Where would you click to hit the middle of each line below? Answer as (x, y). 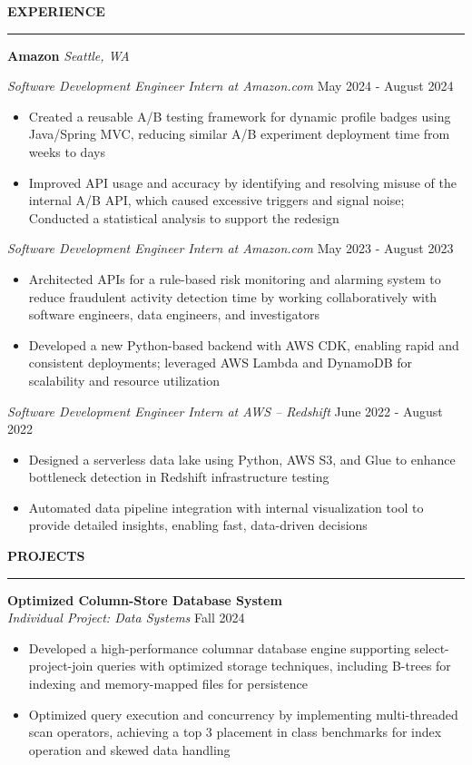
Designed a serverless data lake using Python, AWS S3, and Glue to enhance (242, 459)
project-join (61, 666)
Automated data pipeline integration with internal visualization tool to (226, 507)
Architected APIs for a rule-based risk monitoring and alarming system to (235, 278)
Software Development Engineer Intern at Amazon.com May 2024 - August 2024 (231, 86)
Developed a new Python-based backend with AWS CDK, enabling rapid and (244, 344)
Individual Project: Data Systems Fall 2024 (126, 618)
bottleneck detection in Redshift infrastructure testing (179, 477)
